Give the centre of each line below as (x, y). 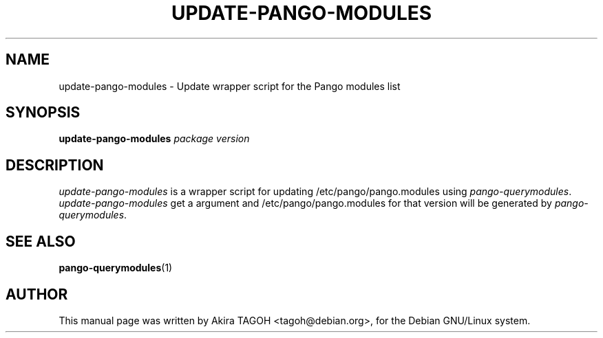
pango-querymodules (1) (116, 268)
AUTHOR (37, 294)
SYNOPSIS (43, 113)
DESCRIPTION (55, 165)
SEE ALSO (41, 241)
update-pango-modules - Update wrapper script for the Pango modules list (230, 86)
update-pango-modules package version (154, 139)
